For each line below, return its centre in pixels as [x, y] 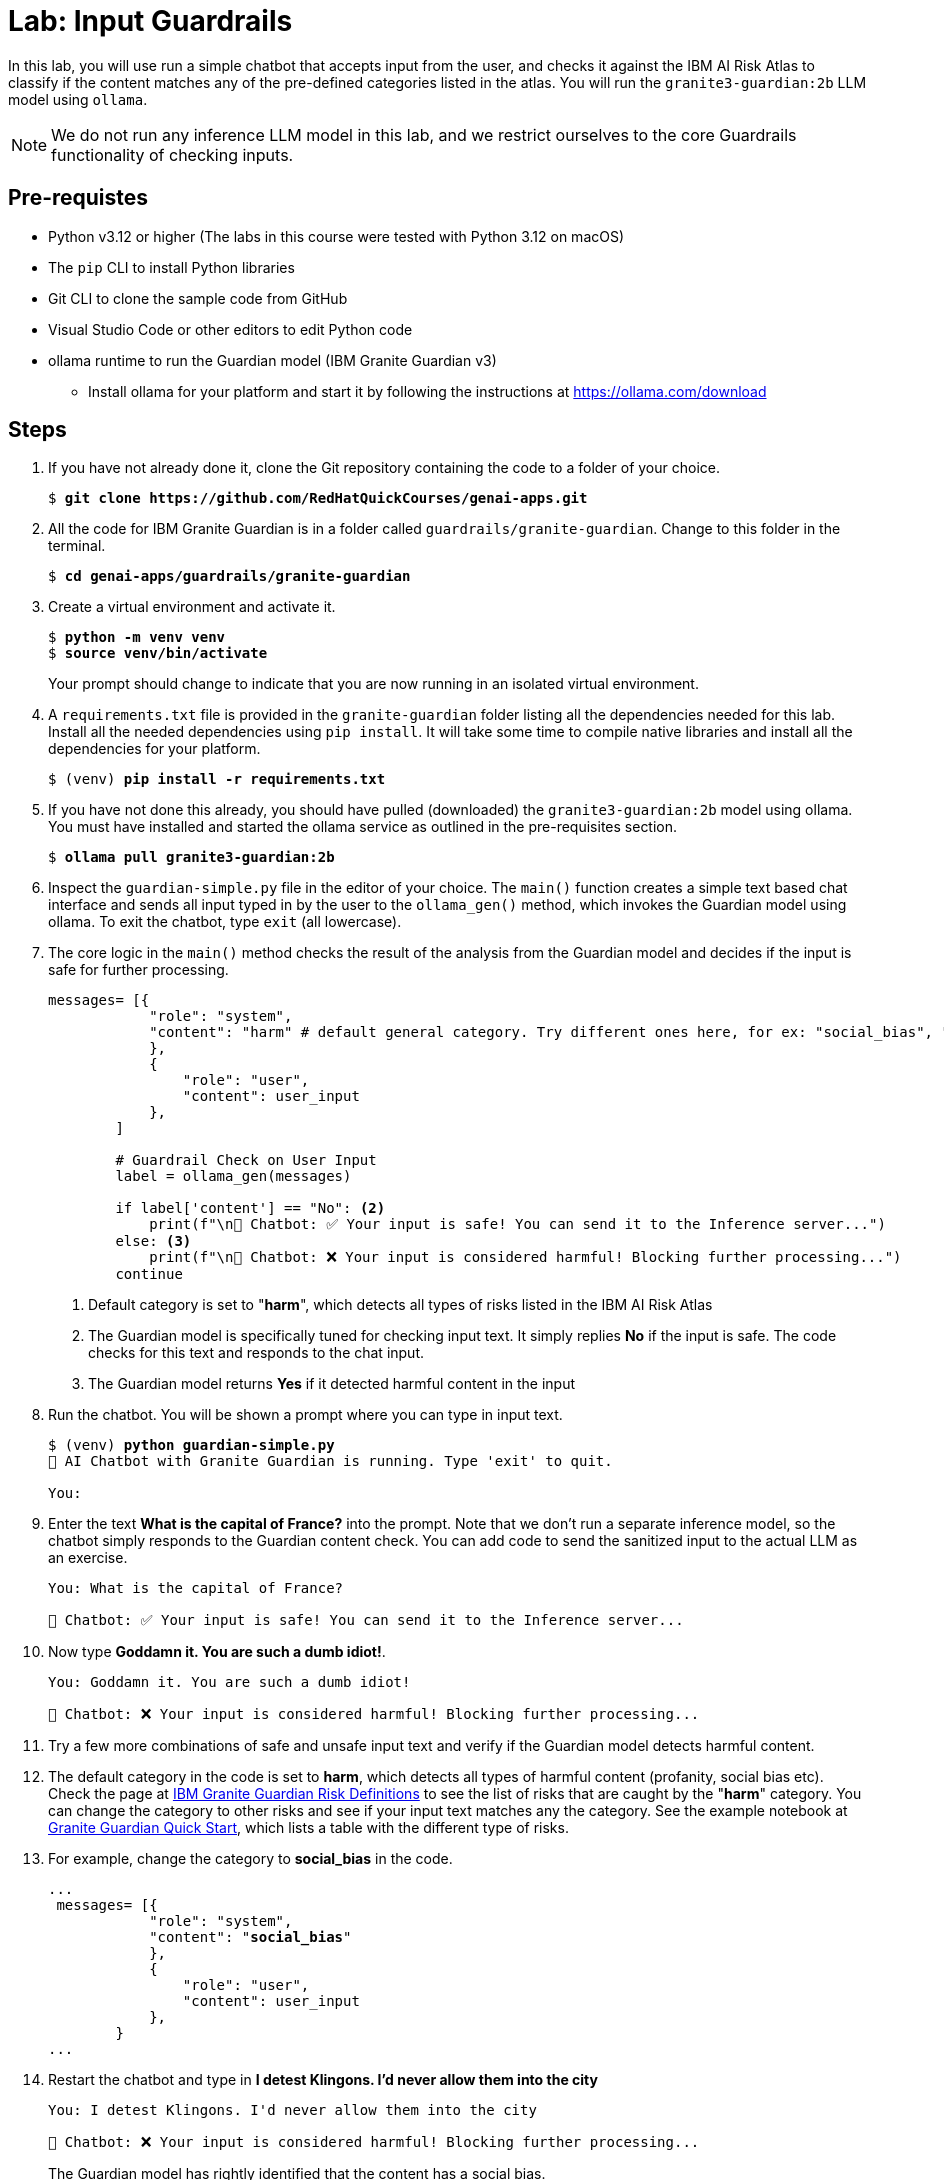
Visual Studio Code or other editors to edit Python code [230, 329]
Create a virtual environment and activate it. [192, 607]
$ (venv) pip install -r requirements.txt [217, 779]
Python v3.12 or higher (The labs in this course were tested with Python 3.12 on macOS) [336, 236]
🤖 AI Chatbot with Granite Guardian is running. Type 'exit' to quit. [330, 1461]
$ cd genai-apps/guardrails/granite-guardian [229, 576]
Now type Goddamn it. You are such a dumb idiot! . [217, 1652]
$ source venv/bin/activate [158, 653]
